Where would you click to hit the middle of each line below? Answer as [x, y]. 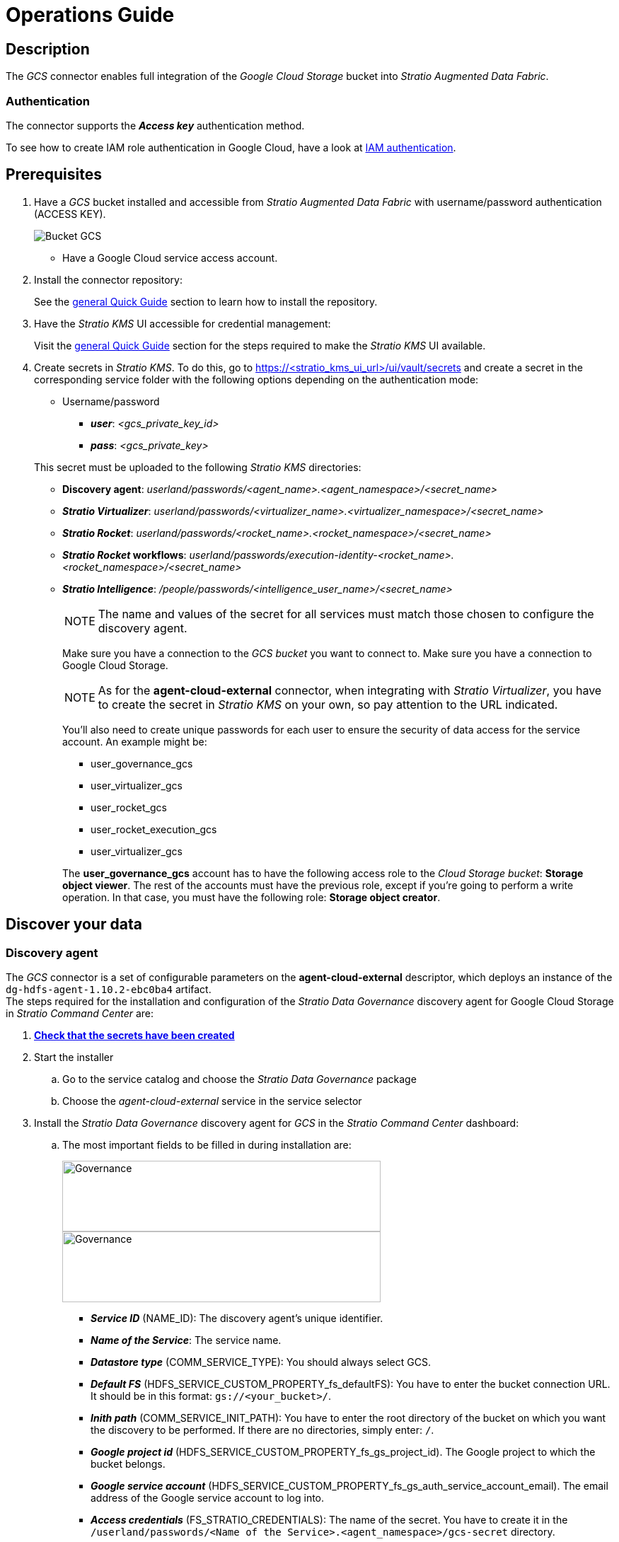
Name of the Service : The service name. [186, 1340]
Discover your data [74, 924]
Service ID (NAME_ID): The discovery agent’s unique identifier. [237, 1318]
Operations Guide [90, 15]
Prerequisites [54, 175]
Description [48, 49]
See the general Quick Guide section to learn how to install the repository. [206, 301]
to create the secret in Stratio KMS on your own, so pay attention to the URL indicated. [328, 704]
